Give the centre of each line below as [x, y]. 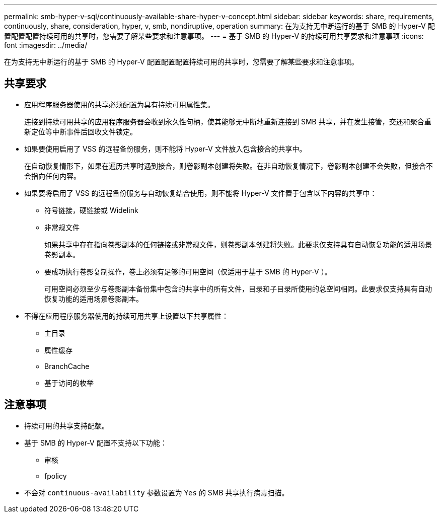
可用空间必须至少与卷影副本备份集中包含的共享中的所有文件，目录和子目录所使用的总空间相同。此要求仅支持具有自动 [238, 288]
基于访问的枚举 [69, 383]
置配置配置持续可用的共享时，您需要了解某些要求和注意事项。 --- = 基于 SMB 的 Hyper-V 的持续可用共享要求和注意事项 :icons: [214, 36]
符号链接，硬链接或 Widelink [91, 210]
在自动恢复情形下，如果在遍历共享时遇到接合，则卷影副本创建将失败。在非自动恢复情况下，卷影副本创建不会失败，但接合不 [229, 166]
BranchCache [67, 366]
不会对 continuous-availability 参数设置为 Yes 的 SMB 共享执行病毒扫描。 [157, 492]
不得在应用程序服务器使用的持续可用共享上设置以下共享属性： [126, 316]
